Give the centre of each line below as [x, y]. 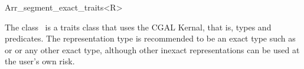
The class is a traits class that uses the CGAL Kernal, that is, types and [138, 27]
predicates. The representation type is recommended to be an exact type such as [150, 38]
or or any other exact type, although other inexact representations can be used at [152, 49]
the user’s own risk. [40, 61]
